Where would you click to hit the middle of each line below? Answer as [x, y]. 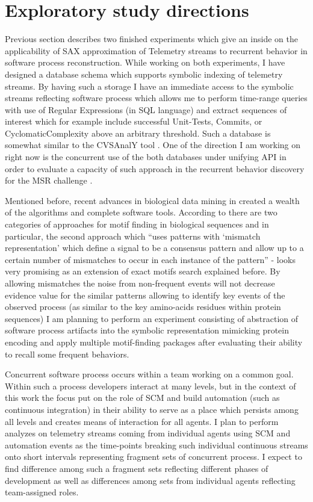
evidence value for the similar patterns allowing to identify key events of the [145, 295]
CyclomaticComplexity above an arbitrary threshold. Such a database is [138, 133]
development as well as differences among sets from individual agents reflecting [150, 480]
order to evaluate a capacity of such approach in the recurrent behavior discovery [155, 168]
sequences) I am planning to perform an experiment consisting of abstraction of [152, 318]
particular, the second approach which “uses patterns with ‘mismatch [133, 236]
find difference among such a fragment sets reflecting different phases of [137, 468]
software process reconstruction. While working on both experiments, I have [145, 62]
